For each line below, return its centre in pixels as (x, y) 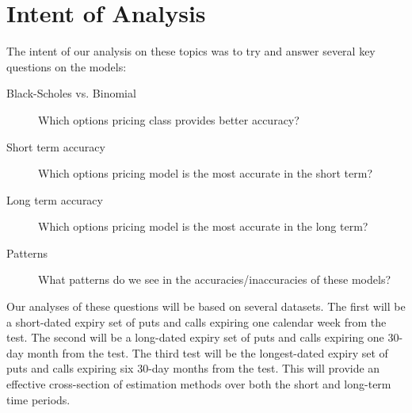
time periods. (38, 399)
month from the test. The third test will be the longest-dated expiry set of (208, 352)
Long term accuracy (55, 199)
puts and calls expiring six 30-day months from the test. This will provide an (193, 368)
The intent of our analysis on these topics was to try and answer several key (191, 51)
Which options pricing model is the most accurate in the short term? (206, 173)
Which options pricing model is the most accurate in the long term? (203, 226)
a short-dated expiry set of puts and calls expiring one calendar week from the (196, 321)
